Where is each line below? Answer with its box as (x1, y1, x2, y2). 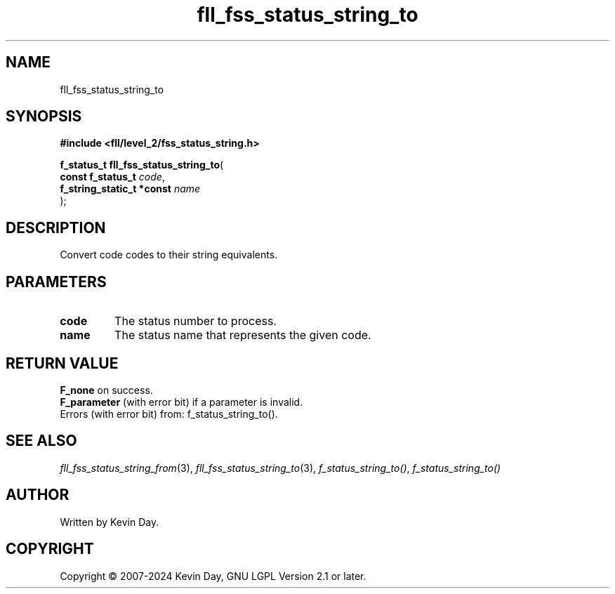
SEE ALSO (6, 432, 77, 450)
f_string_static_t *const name (60, 183, 201, 195)
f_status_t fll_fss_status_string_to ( (60, 159, 224, 171)
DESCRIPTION (6, 218, 106, 237)
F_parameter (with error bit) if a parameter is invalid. (60, 395, 303, 408)
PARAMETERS (6, 272, 107, 291)
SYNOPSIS (6, 107, 82, 126)
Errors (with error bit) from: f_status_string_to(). (60, 407, 278, 420)
